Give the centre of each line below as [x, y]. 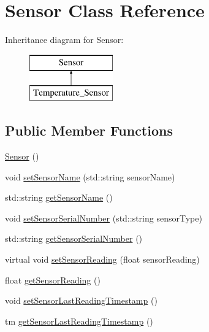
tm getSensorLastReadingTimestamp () [79, 321]
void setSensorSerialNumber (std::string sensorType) [104, 218]
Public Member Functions [89, 130]
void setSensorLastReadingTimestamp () [81, 300]
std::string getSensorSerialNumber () [74, 238]
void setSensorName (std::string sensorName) [90, 176]
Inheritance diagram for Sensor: [64, 40]
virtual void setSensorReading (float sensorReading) [102, 259]
